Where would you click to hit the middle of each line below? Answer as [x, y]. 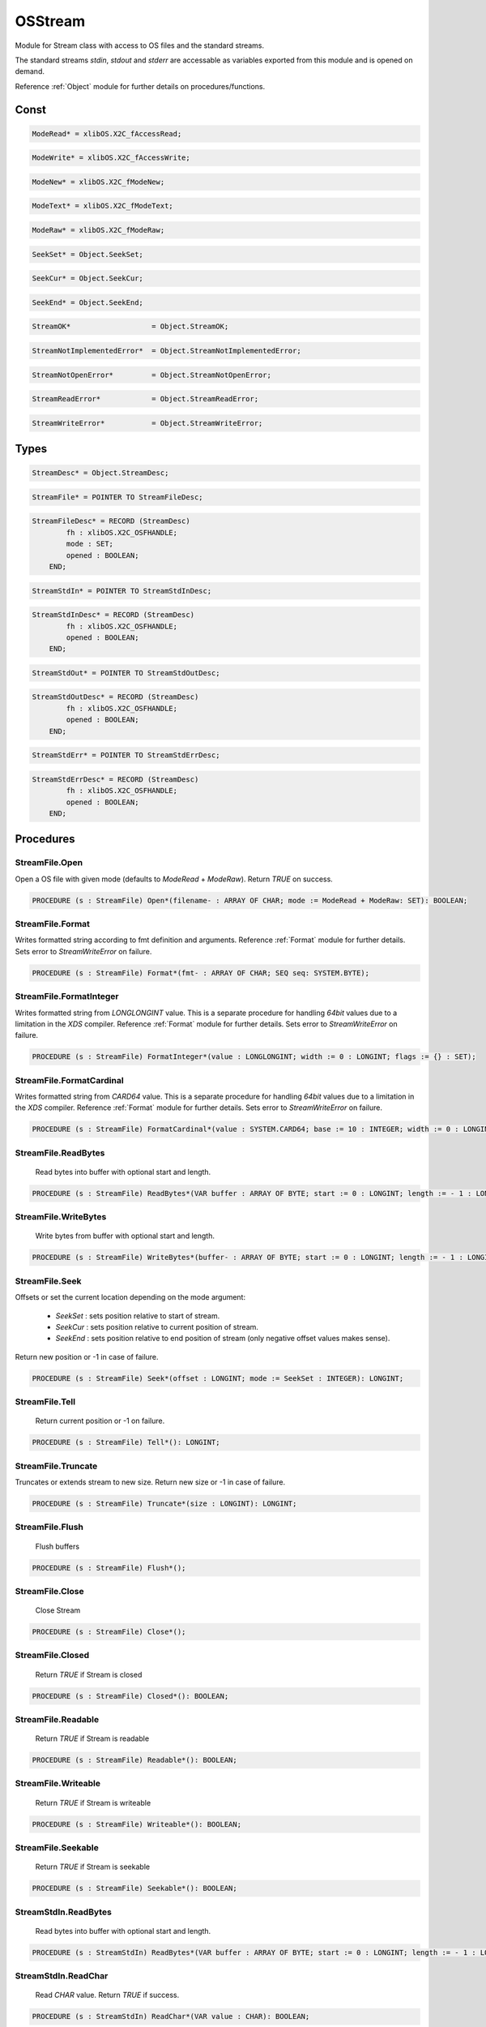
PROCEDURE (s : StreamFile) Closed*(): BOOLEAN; [130, 1696]
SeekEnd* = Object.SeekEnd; [87, 302]
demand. [30, 71]
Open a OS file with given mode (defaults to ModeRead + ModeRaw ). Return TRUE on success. [174, 879]
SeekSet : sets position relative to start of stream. [138, 1316]
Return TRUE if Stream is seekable [92, 1867]
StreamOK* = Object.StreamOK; [130, 327]
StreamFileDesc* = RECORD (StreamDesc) [111, 521]
